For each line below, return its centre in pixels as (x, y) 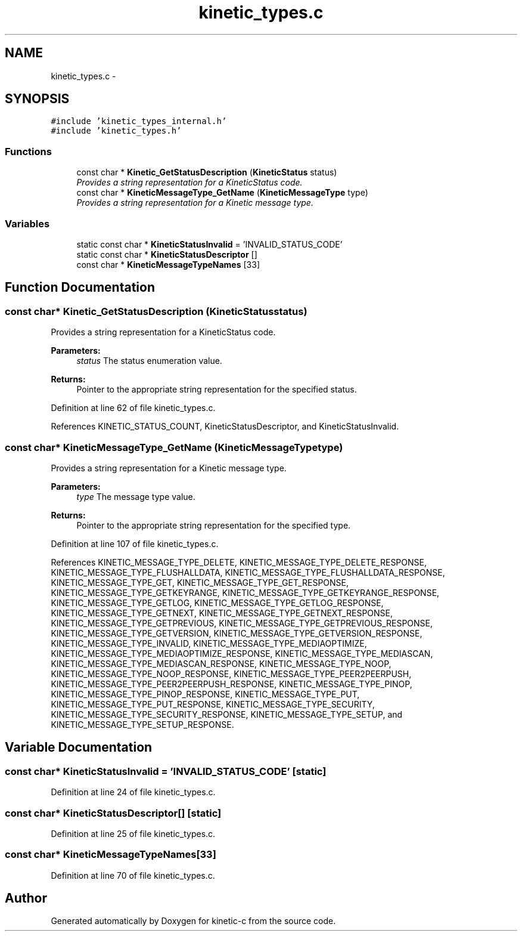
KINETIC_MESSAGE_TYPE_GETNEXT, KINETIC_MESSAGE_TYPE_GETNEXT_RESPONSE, (222, 613)
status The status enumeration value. (149, 361)
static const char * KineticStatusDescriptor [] (167, 254)
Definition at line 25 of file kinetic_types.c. (133, 833)
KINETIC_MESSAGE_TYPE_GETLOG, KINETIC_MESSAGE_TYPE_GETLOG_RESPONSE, (217, 603)
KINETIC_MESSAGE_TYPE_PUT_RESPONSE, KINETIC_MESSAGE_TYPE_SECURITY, (213, 704)
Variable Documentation (79, 747)
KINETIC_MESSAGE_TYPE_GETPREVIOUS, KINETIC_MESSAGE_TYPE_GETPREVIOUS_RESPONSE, (242, 623)
